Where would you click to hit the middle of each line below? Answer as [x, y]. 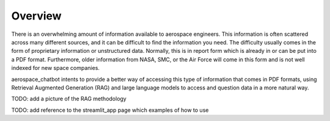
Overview [36, 16]
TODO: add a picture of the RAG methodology [69, 99]
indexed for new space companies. [56, 68]
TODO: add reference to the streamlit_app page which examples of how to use [110, 110]
